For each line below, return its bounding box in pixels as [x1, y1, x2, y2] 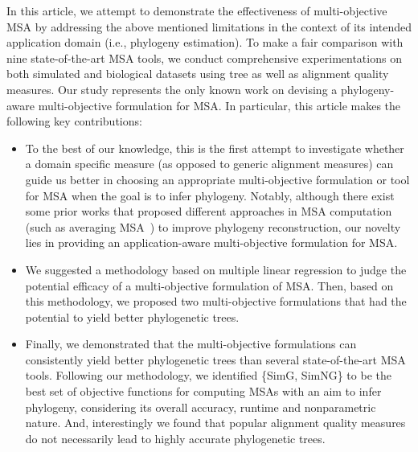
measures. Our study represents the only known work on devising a [6, 80, 338, 97]
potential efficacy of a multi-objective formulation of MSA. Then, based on [25, 277, 394, 294]
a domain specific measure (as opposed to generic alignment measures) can [25, 155, 394, 172]
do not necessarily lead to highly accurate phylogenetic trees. [25, 429, 326, 446]
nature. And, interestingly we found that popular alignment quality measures [25, 414, 406, 431]
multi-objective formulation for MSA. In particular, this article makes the [38, 97, 401, 113]
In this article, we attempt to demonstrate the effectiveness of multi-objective [6, 2, 387, 18]
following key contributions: [6, 113, 142, 129]
